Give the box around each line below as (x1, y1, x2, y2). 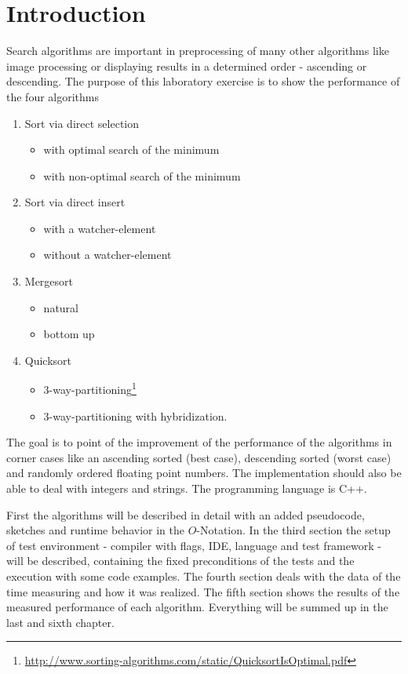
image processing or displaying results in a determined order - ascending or (6, 57, 367, 74)
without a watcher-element (43, 246, 172, 263)
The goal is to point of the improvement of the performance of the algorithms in (6, 434, 392, 450)
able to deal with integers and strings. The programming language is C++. (6, 480, 367, 497)
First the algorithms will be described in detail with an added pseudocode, (6, 506, 365, 523)
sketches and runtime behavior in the (6, 522, 184, 538)
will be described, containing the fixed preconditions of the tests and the (6, 552, 355, 569)
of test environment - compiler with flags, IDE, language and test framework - (6, 537, 381, 553)
